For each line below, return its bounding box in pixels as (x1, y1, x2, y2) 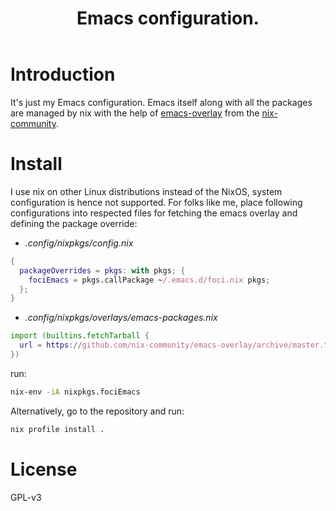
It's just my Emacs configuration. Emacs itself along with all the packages (10, 96, 313, 108)
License (10, 458, 78, 481)
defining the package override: (10, 217, 138, 229)
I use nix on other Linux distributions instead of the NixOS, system (10, 185, 283, 197)
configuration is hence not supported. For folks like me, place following (10, 196, 303, 208)
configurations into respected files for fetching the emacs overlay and (10, 207, 298, 219)
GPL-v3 (10, 491, 42, 503)
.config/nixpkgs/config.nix (24, 237, 134, 249)
